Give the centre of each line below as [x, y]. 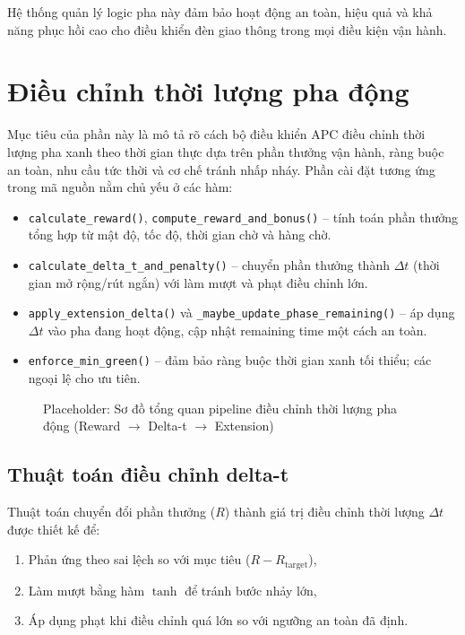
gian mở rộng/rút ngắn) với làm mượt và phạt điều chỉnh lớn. [198, 282]
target [296, 565]
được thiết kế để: [54, 529]
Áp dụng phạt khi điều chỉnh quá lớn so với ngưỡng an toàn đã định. [218, 620]
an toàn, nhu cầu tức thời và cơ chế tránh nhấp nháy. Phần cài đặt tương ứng [221, 169]
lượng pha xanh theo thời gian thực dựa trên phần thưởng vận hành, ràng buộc [226, 151]
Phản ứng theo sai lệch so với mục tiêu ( [139, 559]
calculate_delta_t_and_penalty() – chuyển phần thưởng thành [209, 264]
